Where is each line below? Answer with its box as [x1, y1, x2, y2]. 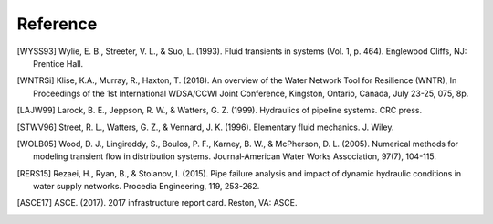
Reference [16, 14, 98, 34]
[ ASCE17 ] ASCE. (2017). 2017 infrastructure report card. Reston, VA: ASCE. [16, 197, 298, 208]
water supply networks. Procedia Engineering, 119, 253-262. [33, 181, 260, 192]
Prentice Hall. [33, 58, 84, 69]
